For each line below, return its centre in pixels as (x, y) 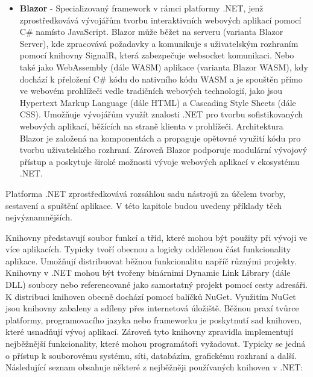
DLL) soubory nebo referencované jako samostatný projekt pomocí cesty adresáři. (156, 285)
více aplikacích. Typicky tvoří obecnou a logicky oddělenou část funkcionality (148, 249)
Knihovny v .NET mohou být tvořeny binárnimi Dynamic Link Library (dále (148, 273)
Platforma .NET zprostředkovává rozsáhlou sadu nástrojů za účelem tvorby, (146, 193)
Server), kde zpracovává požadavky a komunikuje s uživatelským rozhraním (159, 43)
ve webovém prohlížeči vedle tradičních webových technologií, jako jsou (151, 91)
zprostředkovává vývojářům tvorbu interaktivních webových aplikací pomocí (160, 20)
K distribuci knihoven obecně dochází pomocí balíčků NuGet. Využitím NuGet (151, 296)
